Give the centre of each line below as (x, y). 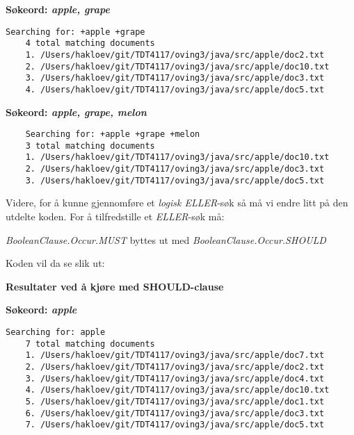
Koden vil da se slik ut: (55, 263)
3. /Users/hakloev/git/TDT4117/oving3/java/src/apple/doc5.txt (175, 180)
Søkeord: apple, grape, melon (76, 112)
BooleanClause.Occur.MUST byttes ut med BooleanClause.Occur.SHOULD (166, 239)
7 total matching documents (90, 344)
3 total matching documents (90, 146)
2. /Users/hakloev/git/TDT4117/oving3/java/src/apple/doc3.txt (175, 169)
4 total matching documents (90, 43)
